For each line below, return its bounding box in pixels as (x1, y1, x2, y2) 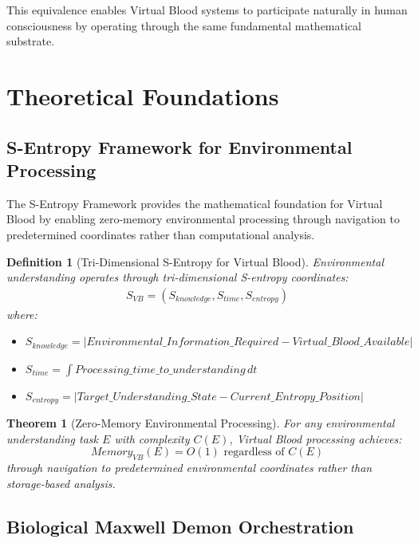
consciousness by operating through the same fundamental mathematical (6, 17, 361, 33)
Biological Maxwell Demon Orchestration (6, 513, 354, 538)
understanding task (6, 430, 99, 447)
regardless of (223, 447, 285, 458)
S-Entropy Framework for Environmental (6, 134, 353, 159)
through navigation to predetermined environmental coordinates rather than (6, 459, 373, 476)
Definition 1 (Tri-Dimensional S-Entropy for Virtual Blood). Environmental (6, 253, 384, 270)
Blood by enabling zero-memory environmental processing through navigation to (6, 211, 400, 227)
